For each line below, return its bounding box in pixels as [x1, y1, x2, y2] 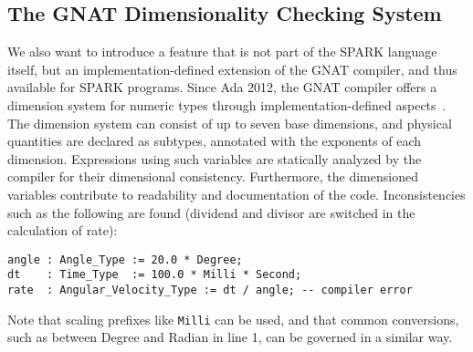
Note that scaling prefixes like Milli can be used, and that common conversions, [7, 309, 459, 328]
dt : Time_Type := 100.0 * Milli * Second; [7, 268, 302, 282]
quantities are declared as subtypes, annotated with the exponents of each [7, 131, 422, 150]
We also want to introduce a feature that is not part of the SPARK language [7, 42, 437, 61]
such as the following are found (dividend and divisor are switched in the [7, 202, 415, 222]
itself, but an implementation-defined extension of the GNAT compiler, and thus [7, 59, 457, 78]
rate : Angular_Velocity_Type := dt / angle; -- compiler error [7, 284, 413, 297]
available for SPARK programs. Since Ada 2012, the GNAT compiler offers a [7, 78, 437, 97]
